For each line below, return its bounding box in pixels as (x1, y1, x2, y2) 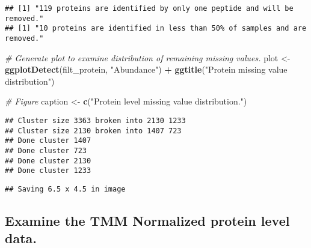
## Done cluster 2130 (5, 156, 91, 165)
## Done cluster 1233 (5, 166, 91, 175)
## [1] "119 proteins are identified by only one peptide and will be (5, 4, 294, 13)
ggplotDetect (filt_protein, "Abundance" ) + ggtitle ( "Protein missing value (5, 63, 288, 76)
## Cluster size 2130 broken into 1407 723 (5, 126, 182, 135)
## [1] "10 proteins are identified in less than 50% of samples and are (5, 24, 307, 33)
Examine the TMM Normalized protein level (5, 211, 290, 229)
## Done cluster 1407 (5, 136, 91, 145)
